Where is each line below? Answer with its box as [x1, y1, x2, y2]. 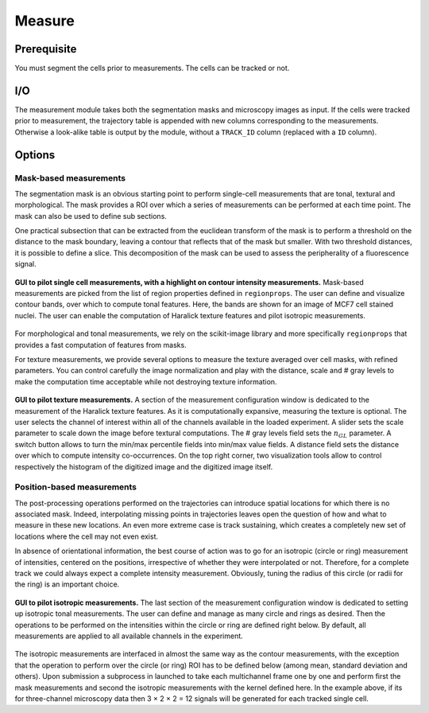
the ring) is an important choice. [14, 579, 120, 589]
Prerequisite [14, 42, 77, 56]
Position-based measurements [14, 481, 137, 493]
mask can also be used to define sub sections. [14, 211, 167, 220]
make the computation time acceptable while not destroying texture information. [14, 376, 277, 386]
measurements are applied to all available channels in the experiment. [14, 631, 244, 641]
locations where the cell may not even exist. [14, 532, 159, 541]
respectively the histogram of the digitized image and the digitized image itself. [14, 462, 273, 471]
